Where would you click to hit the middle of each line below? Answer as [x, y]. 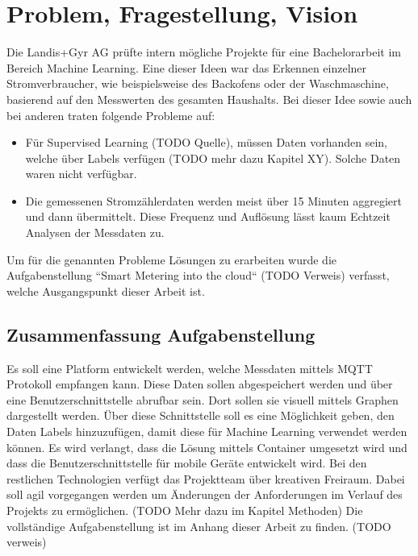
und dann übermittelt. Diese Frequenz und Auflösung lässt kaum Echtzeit [208, 216]
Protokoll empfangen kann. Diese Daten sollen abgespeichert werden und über [200, 384]
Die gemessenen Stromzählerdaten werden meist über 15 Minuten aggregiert [213, 200]
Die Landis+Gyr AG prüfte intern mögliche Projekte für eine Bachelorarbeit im [204, 52]
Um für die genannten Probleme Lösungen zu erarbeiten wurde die [172, 259]
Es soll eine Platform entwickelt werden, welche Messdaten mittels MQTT [190, 368]
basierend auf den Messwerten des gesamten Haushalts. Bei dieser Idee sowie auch [209, 99]
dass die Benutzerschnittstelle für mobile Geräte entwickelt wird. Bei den [187, 463]
